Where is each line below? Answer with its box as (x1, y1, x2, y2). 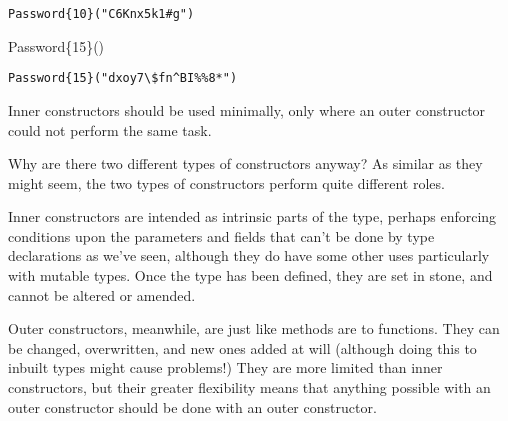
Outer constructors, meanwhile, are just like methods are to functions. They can (8, 318, 500, 339)
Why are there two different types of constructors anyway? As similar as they (8, 153, 483, 174)
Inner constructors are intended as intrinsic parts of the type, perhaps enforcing (8, 206, 497, 227)
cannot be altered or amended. (8, 284, 196, 305)
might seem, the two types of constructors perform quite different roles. (8, 172, 445, 193)
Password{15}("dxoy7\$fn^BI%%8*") (8, 71, 238, 86)
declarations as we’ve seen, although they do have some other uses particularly (8, 245, 490, 266)
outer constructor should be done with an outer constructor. (8, 396, 377, 417)
